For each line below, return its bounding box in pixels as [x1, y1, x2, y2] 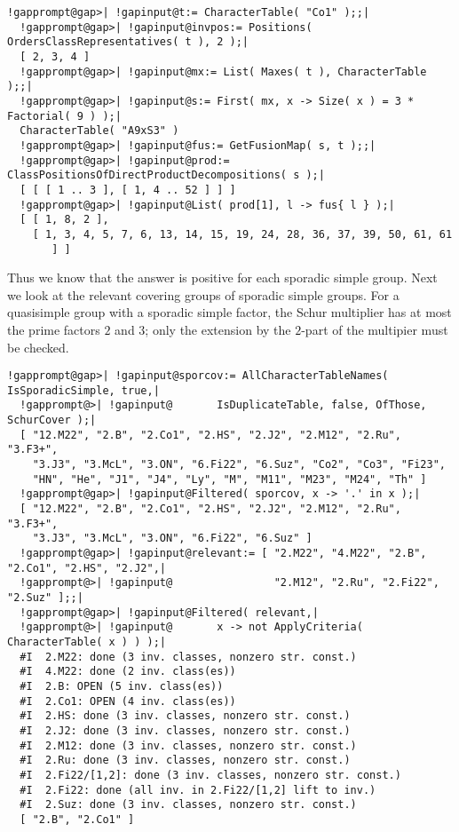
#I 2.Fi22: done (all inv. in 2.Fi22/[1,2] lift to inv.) [20, 783, 376, 796]
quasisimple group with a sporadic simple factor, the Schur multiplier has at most [7, 303, 452, 321]
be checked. [7, 337, 69, 356]
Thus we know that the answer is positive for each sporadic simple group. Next [7, 268, 438, 287]
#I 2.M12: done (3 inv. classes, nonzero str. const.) [20, 739, 357, 752]
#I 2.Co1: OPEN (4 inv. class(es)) [20, 694, 236, 708]
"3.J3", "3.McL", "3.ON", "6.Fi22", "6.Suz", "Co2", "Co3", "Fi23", [32, 458, 446, 471]
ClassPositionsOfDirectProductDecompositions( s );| [7, 169, 325, 182]
